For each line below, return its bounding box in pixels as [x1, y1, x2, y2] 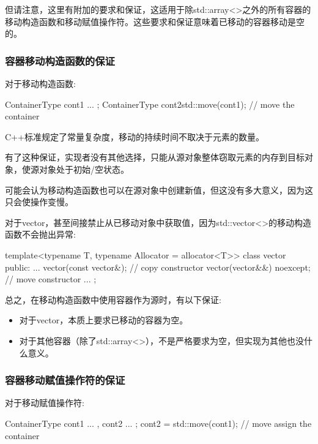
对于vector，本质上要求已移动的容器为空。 [19, 314, 188, 326]
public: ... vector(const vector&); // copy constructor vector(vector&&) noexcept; [5, 260, 311, 273]
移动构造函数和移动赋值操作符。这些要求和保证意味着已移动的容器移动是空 [5, 15, 305, 28]
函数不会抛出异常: [5, 228, 76, 241]
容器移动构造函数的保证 [5, 53, 115, 68]
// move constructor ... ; [5, 273, 97, 285]
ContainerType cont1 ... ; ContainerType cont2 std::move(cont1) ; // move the [5, 97, 295, 110]
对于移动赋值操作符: [5, 396, 84, 409]
